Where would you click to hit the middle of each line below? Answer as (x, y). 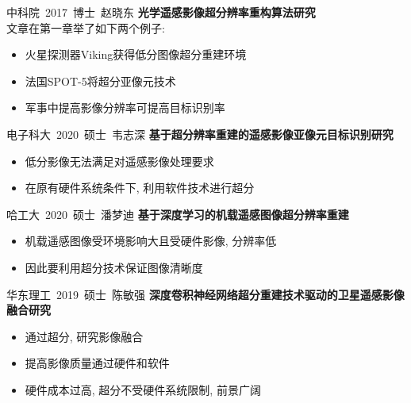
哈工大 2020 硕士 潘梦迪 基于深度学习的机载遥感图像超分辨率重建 (178, 214)
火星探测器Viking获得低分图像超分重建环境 (136, 54)
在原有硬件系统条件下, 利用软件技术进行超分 (140, 188)
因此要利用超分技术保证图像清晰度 (114, 267)
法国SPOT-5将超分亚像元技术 (100, 81)
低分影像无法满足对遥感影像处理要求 (119, 161)
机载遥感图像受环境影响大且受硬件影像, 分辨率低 (151, 241)
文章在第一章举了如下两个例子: (86, 27)
